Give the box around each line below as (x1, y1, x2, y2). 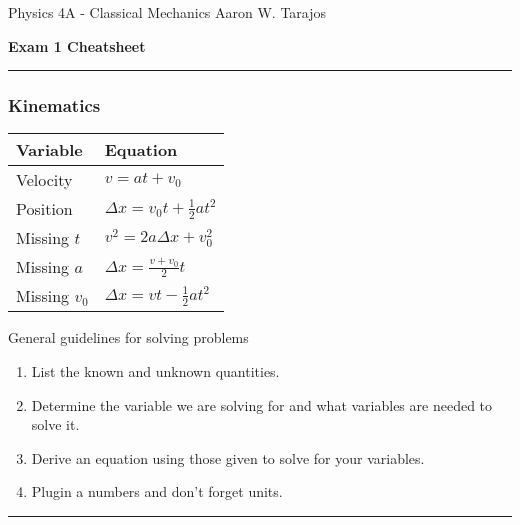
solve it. (31, 414, 80, 435)
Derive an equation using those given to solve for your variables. (31, 447, 425, 468)
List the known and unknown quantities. (31, 361, 280, 381)
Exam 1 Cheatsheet (8, 35, 146, 56)
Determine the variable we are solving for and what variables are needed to (31, 394, 493, 415)
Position (16, 197, 73, 221)
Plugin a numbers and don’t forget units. (31, 481, 283, 502)
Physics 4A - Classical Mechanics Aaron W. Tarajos (8, 2, 327, 22)
